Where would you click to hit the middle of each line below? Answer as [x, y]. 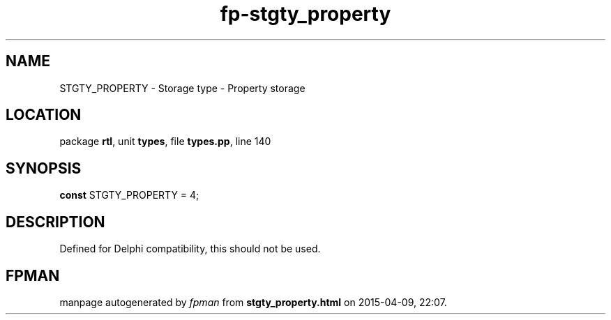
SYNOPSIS [44, 168]
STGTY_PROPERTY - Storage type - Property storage [182, 88]
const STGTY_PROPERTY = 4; [129, 195]
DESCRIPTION [55, 222]
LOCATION [44, 115]
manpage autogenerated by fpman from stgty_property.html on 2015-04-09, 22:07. [253, 302]
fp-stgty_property [305, 14]
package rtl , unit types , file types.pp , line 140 [165, 142]
